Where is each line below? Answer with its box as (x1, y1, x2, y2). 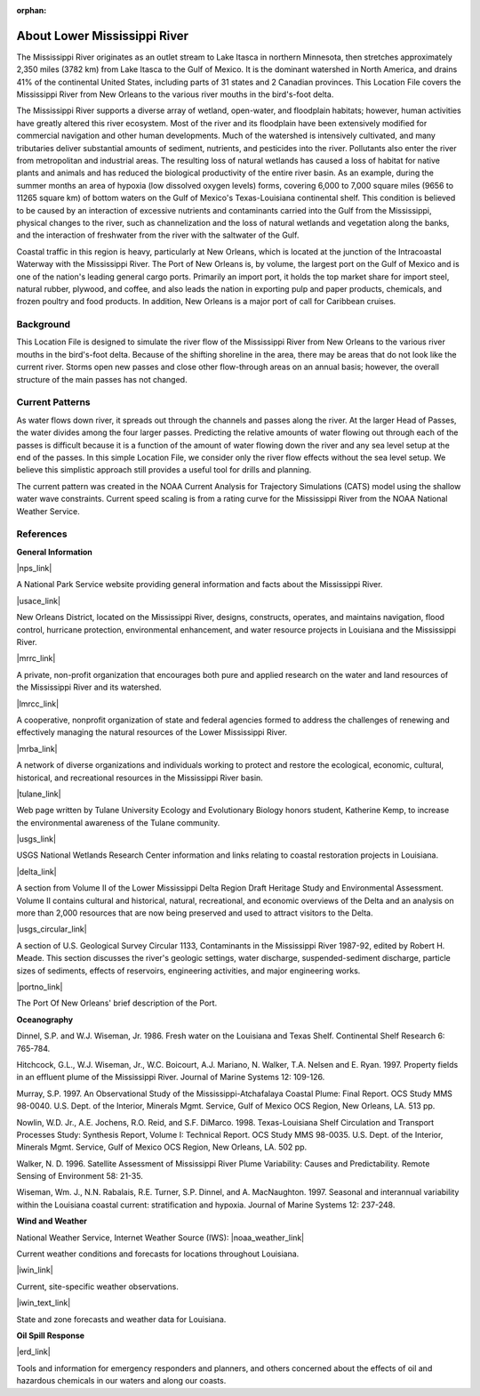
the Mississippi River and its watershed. (16, 682, 162, 693)
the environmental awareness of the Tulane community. (16, 817, 220, 827)
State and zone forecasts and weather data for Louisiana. (16, 1313, 227, 1325)
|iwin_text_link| (16, 1297, 71, 1308)
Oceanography (16, 1014, 74, 1025)
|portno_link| (16, 981, 63, 992)
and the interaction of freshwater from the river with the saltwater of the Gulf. (16, 230, 300, 240)
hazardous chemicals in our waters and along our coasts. (16, 1376, 227, 1386)
